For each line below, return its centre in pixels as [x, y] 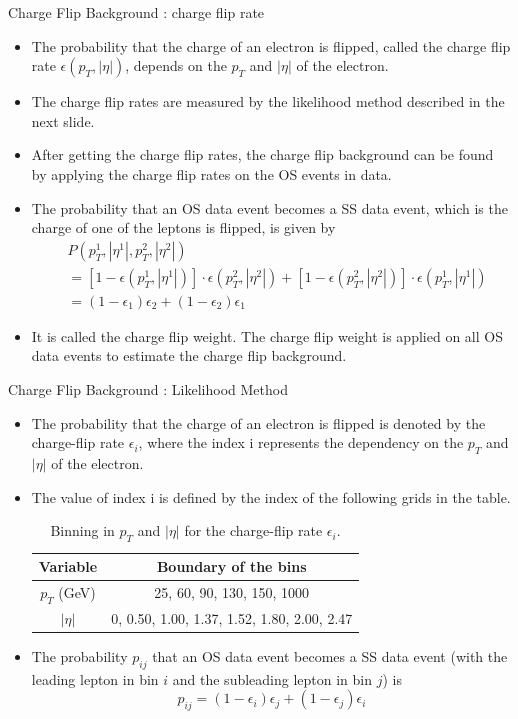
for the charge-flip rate [253, 530]
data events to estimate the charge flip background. [189, 355]
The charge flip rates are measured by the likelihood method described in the [268, 101]
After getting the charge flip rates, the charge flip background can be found [262, 154]
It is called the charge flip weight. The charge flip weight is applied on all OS [267, 335]
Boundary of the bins [231, 566]
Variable [68, 566]
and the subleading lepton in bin [272, 678]
